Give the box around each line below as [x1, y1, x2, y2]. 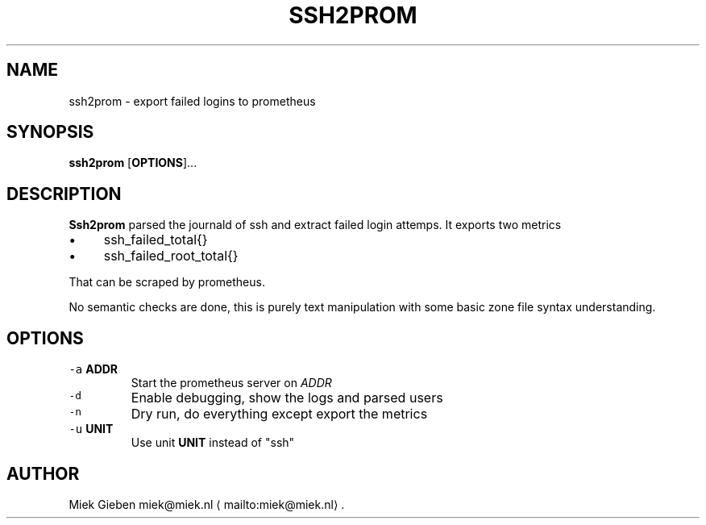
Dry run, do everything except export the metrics [131, 406, 428, 423]
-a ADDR [69, 362, 118, 377]
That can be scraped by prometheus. [69, 275, 265, 290]
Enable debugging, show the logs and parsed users [131, 390, 443, 406]
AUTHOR [6, 463, 80, 484]
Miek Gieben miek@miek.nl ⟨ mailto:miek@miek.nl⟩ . [69, 497, 345, 511]
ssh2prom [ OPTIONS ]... [69, 156, 197, 170]
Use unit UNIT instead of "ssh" [131, 435, 295, 450]
